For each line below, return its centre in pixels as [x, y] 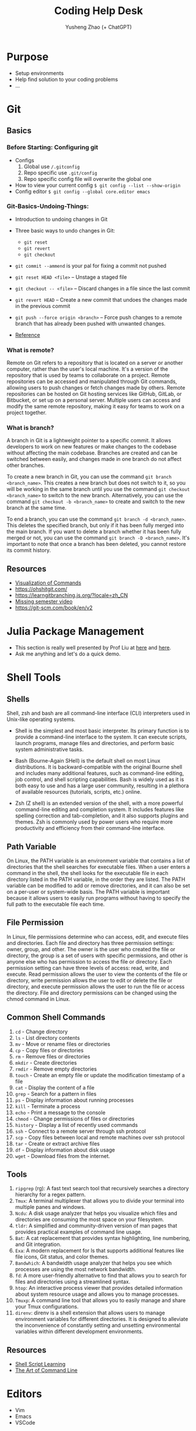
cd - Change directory [41, 1032]
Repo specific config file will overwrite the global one [87, 179]
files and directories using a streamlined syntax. [73, 1282]
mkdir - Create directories [46, 1063]
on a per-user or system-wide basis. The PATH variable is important [88, 892]
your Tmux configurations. [47, 1307]
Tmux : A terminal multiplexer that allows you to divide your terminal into [99, 1201]
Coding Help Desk [99, 11]
